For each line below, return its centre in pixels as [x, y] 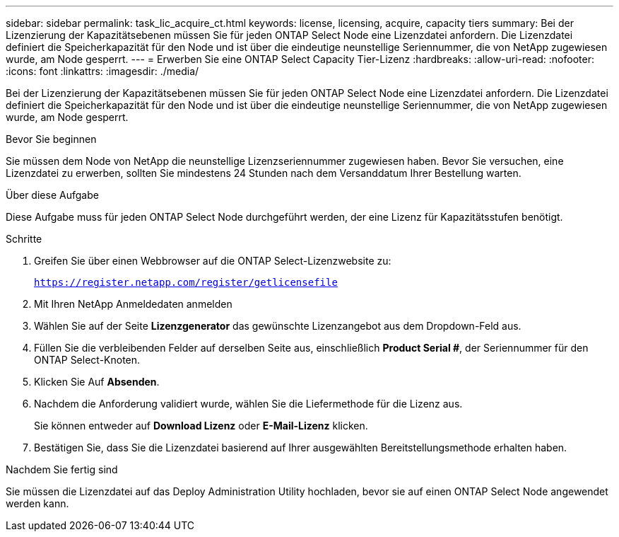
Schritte [24, 239]
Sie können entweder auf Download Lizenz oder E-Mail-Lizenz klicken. [201, 426]
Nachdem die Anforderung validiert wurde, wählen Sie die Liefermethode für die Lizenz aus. [248, 404]
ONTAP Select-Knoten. [87, 360]
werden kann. [37, 503]
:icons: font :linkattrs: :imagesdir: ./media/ [102, 71]
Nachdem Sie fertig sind [62, 469]
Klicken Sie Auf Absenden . [97, 382]
